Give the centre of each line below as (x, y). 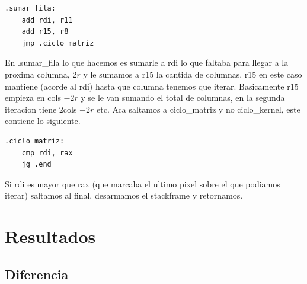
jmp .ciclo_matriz (58, 43)
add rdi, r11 (47, 20)
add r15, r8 (45, 32)
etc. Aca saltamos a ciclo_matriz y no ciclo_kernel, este (199, 109)
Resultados (50, 236)
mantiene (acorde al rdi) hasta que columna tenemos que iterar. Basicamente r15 (152, 86)
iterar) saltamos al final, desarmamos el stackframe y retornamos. (124, 195)
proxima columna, (37, 74)
